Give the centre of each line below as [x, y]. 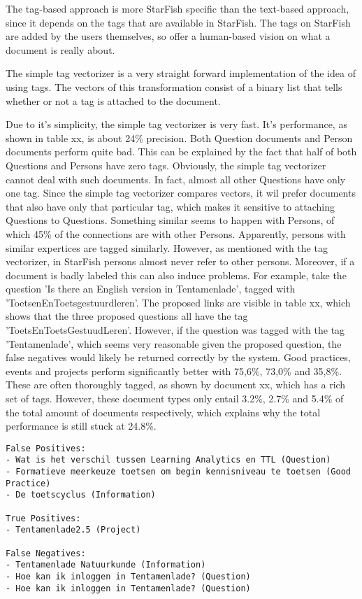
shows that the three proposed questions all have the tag [127, 316]
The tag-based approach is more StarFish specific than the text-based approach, [178, 8]
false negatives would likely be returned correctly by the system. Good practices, [178, 357]
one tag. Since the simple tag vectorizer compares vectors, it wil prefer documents [181, 193]
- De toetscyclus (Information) [81, 495]
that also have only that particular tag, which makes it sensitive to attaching [170, 206]
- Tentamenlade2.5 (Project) [73, 530]
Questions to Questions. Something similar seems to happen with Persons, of [170, 220]
